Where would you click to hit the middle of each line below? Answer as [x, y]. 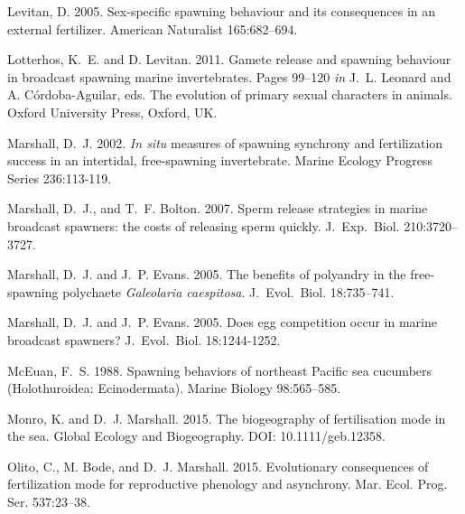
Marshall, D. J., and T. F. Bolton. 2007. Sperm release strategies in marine [218, 208]
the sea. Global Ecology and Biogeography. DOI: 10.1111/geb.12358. [196, 436]
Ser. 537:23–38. [49, 502]
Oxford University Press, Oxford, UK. [112, 112]
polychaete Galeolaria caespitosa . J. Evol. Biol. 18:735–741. [228, 291]
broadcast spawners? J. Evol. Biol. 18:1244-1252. [144, 339]
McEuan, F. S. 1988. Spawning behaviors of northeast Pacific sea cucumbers [220, 370]
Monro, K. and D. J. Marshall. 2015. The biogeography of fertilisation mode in [227, 418]
